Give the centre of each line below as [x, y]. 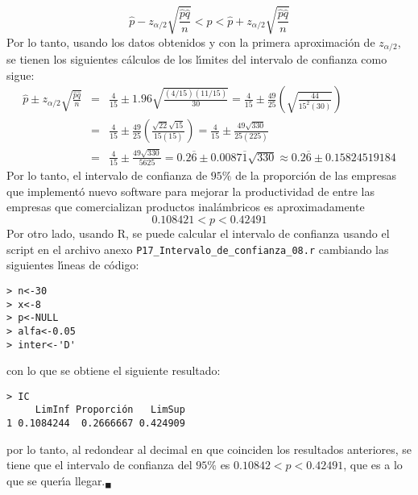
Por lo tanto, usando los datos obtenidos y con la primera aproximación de [191, 42]
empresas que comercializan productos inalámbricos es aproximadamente [186, 207]
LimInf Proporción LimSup [110, 410]
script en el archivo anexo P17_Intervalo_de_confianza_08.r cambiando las [198, 249]
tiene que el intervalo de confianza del [99, 465]
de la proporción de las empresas [316, 175]
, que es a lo [373, 465]
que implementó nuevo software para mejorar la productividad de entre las [190, 191]
